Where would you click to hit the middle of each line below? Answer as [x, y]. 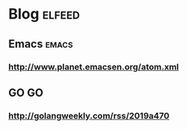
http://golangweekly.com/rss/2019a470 [89, 115]
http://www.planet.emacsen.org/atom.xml [94, 67]
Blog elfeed [44, 14]
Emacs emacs [41, 44]
